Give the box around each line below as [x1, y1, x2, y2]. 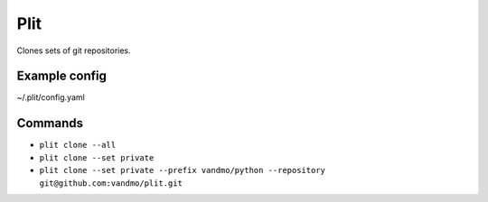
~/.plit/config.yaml [16, 92, 85, 103]
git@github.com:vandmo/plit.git [39, 178, 183, 188]
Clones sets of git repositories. [16, 45, 131, 56]
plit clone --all [39, 140, 117, 151]
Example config [16, 69, 108, 84]
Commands [16, 115, 84, 131]
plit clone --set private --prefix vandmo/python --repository [39, 165, 325, 176]
